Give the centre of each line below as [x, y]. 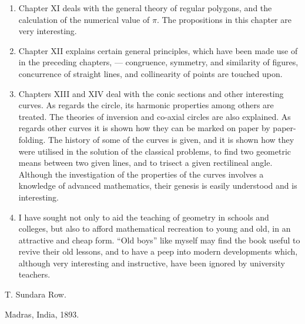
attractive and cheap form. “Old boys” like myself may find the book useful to [159, 240]
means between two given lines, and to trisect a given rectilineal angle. [145, 163]
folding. [32, 139]
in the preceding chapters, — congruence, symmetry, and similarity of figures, [158, 62]
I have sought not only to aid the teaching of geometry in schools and [144, 217]
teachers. [34, 274]
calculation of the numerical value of [84, 19]
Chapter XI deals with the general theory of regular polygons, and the [145, 8]
